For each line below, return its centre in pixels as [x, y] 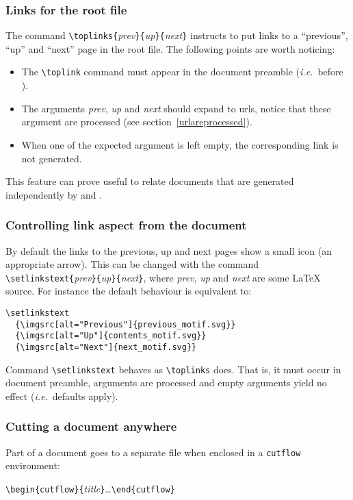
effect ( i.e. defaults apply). [62, 396]
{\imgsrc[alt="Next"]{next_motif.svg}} [106, 347]
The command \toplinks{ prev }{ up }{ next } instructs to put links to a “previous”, [177, 35]
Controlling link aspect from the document [126, 225]
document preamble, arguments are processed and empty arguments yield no [166, 383]
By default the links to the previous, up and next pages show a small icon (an [169, 250]
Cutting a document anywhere [91, 426]
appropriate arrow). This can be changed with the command [132, 264]
